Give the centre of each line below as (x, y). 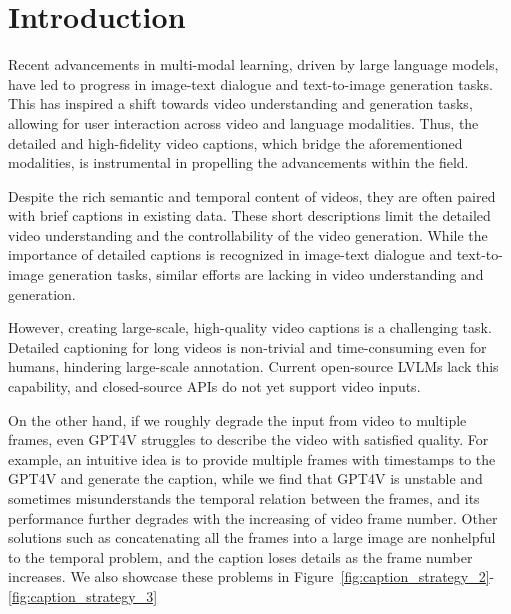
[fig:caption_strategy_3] (83, 595)
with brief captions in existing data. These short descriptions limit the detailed (249, 215)
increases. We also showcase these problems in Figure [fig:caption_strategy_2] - (251, 576)
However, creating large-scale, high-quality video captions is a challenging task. (250, 327)
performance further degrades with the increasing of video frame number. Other (253, 517)
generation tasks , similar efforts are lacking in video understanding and (266, 274)
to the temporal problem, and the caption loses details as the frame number (240, 556)
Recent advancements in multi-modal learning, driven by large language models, (253, 64)
